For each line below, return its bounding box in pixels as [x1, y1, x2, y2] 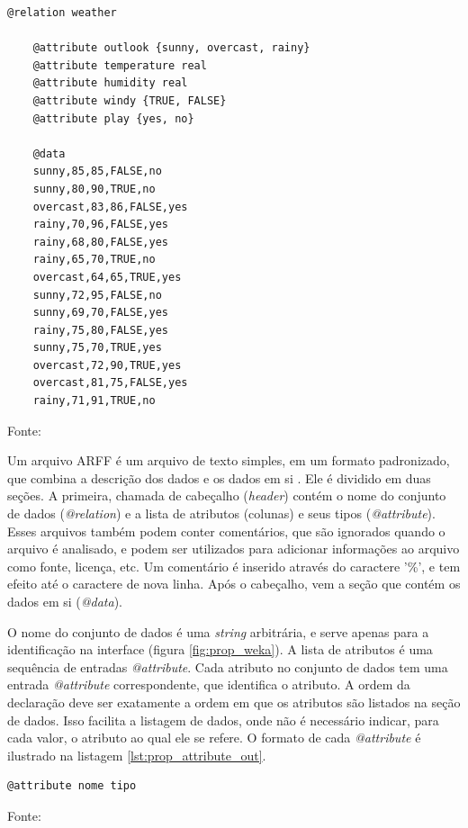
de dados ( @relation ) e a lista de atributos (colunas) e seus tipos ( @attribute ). [7, 504, 436, 523]
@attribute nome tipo [7, 779, 137, 793]
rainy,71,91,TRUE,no [32, 394, 156, 408]
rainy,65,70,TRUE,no [32, 253, 156, 266]
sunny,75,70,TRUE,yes [32, 341, 162, 355]
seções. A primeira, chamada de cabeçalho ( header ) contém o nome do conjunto [7, 486, 446, 505]
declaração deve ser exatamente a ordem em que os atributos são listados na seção [7, 692, 461, 711]
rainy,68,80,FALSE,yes [32, 235, 168, 248]
